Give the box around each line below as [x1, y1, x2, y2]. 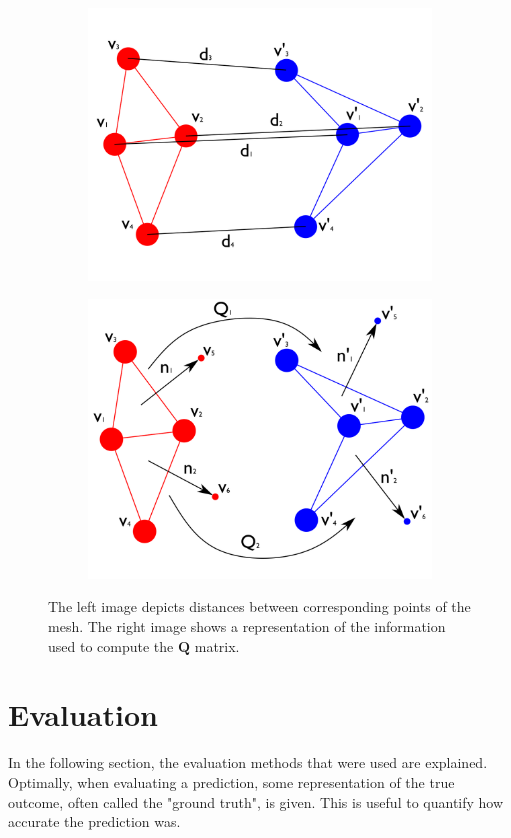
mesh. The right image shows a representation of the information [48, 616, 446, 637]
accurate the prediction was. [8, 811, 181, 832]
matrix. [194, 635, 240, 656]
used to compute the [48, 635, 174, 656]
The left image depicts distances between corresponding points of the [48, 596, 471, 617]
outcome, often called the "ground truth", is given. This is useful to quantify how [8, 791, 504, 812]
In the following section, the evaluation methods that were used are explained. [8, 752, 488, 773]
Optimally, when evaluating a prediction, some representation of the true [8, 771, 455, 792]
